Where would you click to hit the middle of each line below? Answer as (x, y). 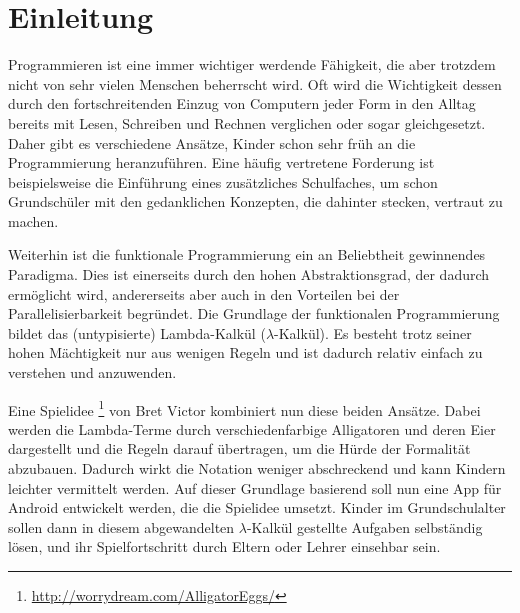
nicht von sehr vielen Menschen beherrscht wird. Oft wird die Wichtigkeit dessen (255, 83)
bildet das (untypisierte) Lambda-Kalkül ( (137, 332)
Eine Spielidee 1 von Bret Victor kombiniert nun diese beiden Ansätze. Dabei (244, 408)
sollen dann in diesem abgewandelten (121, 526)
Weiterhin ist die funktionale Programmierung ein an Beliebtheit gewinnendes (247, 254)
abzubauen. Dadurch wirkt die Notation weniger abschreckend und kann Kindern (257, 468)
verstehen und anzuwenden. (92, 372)
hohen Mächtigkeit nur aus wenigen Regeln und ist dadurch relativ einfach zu (245, 352)
